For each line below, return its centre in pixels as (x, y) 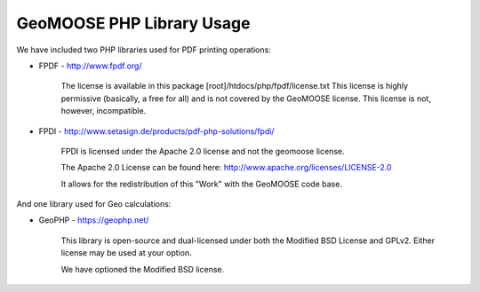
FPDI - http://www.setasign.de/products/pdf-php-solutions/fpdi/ (156, 131)
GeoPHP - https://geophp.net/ (94, 220)
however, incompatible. (104, 111)
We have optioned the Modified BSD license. (143, 269)
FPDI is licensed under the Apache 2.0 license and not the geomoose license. (203, 151)
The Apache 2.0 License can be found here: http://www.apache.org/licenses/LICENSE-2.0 (226, 168)
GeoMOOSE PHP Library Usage (133, 23)
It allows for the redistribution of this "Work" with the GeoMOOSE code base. (201, 184)
